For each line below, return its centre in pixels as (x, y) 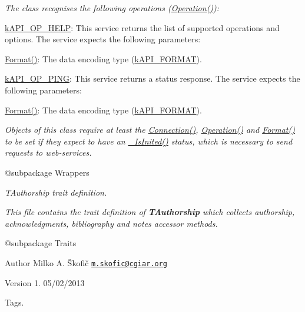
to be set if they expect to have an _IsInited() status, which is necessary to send (149, 141)
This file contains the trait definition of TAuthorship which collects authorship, (150, 212)
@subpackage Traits (41, 243)
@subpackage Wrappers (47, 172)
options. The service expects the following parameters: (103, 39)
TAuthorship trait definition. (56, 192)
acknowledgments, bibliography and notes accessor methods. (111, 223)
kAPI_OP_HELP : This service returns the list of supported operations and (142, 27)
